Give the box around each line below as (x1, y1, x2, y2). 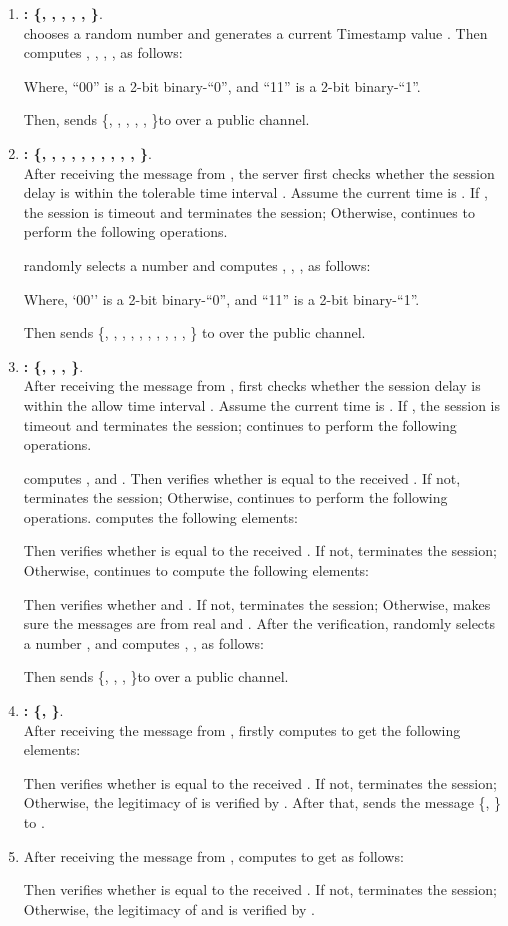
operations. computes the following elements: (23, 506, 298, 527)
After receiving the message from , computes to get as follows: (23, 845, 404, 866)
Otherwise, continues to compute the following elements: (23, 560, 369, 581)
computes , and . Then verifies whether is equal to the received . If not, (23, 467, 461, 488)
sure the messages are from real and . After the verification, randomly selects (23, 613, 496, 634)
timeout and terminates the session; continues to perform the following (23, 414, 457, 435)
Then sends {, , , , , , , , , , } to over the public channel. (23, 322, 366, 343)
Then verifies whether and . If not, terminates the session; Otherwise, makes (23, 593, 491, 614)
